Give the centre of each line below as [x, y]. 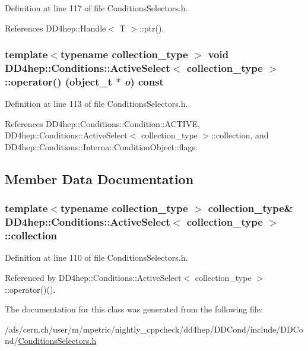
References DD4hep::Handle [55, 28]
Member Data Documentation [99, 179]
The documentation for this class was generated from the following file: [134, 309]
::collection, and [240, 135]
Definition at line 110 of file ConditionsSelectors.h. [96, 257]
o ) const [144, 81]
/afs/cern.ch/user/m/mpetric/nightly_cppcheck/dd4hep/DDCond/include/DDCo [154, 329]
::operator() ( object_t [58, 81]
